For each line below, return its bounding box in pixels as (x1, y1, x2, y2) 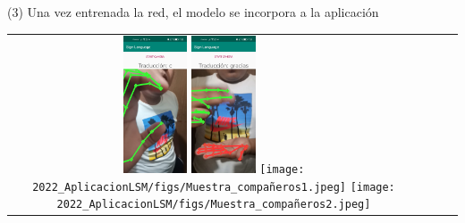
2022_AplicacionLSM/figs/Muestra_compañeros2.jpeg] (56, 198, 371, 211)
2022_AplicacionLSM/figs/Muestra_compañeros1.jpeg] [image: (32, 180, 395, 194)
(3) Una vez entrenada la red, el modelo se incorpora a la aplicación (7, 3, 379, 21)
